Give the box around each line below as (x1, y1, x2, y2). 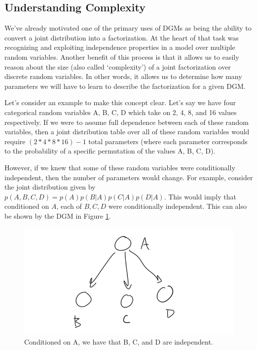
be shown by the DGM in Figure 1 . (4, 210, 111, 221)
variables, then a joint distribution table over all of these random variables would (4, 126, 250, 137)
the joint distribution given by (4, 182, 96, 192)
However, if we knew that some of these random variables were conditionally (4, 162, 235, 172)
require (4, 136, 26, 146)
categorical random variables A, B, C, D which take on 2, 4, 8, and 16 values (4, 107, 237, 117)
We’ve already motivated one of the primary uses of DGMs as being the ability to (4, 23, 252, 33)
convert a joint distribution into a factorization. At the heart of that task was (4, 32, 239, 42)
